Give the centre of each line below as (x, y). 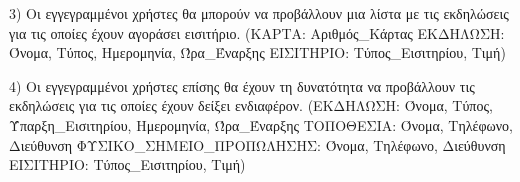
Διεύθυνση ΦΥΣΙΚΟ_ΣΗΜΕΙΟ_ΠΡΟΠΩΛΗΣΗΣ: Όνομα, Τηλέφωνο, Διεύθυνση (257, 144)
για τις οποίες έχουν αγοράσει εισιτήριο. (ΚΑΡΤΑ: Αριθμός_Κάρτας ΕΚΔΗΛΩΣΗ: (257, 32)
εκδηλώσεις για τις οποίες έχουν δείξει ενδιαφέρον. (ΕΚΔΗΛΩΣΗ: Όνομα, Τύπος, (251, 105)
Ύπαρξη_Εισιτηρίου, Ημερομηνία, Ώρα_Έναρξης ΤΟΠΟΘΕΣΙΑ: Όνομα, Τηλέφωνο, (261, 124)
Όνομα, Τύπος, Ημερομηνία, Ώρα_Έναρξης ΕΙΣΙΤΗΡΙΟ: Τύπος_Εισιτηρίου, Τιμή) (257, 52)
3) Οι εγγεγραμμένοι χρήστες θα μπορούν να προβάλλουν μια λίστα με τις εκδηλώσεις (259, 13)
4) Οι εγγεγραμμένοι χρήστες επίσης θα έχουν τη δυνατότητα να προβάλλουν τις (242, 85)
